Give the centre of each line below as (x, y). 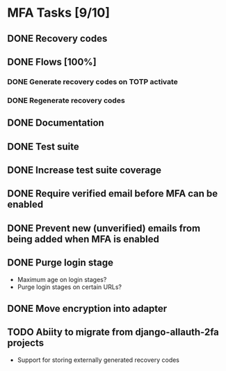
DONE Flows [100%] (52, 61)
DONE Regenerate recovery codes (66, 100)
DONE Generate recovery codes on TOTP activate (93, 81)
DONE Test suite (43, 146)
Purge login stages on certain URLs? (69, 287)
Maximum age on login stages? (62, 279)
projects (26, 343)
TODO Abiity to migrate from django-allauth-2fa (113, 332)
